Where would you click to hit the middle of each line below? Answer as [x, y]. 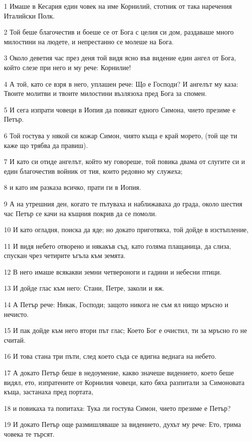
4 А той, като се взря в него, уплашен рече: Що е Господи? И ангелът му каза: [121, 83]
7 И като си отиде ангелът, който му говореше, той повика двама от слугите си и [125, 161]
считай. [15, 340]
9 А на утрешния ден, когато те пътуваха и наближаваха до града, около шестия [123, 203]
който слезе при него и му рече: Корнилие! [68, 67]
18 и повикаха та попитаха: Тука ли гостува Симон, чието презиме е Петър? [117, 408]
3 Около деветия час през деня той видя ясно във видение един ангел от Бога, [120, 58]
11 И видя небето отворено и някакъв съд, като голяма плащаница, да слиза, [117, 246]
